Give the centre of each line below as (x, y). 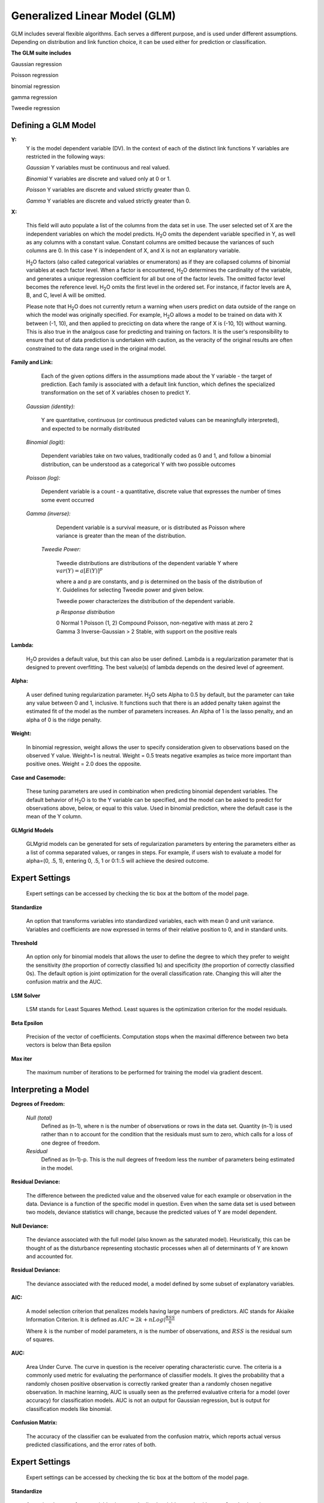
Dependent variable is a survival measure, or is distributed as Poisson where (151, 527)
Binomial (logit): (46, 442)
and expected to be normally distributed (91, 428)
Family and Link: (32, 362)
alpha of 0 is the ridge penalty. (64, 720)
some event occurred (67, 500)
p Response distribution (85, 612)
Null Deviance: (30, 1226)
